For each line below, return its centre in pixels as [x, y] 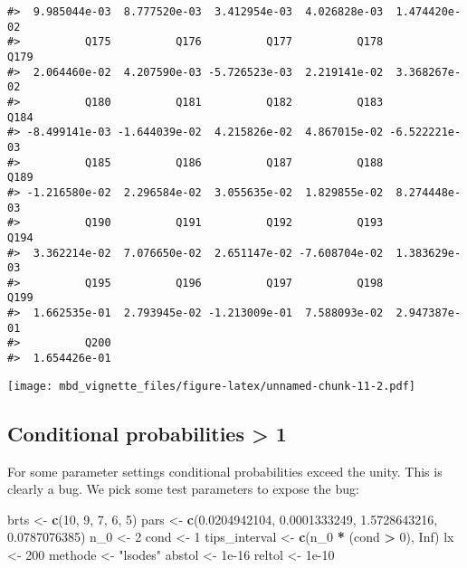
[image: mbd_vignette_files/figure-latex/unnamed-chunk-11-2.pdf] [212, 386]
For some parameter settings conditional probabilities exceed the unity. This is [225, 471]
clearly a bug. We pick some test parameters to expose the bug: [183, 489]
